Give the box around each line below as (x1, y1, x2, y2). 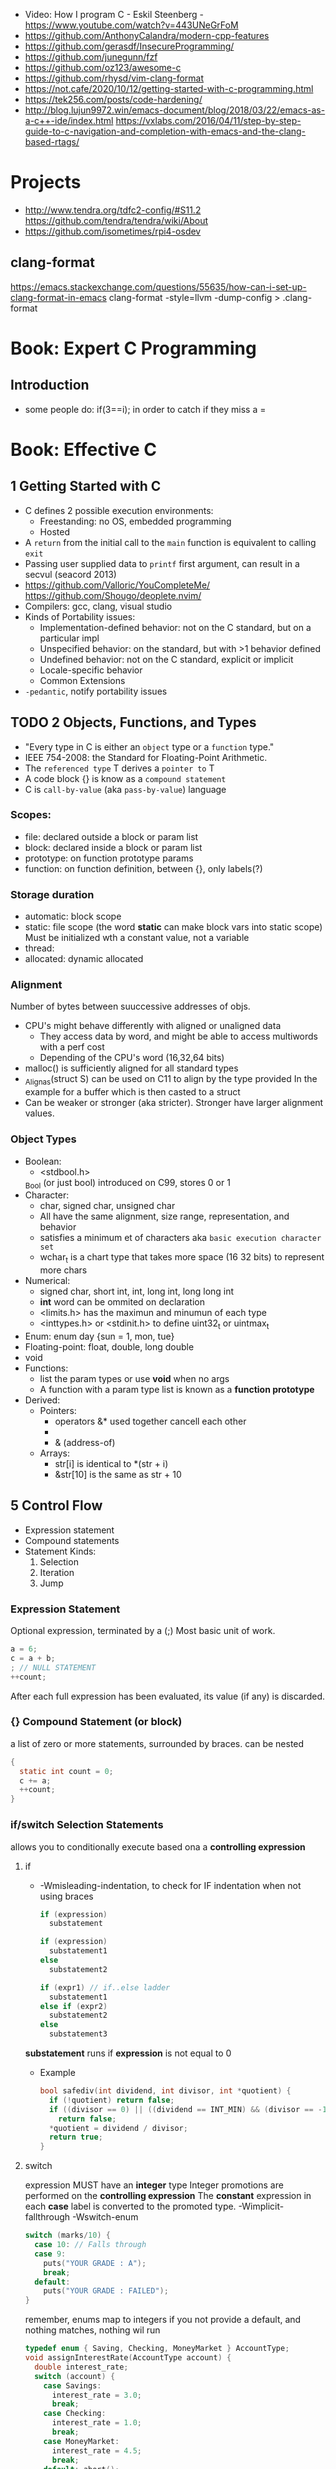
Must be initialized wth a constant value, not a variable (24, 932, 250, 944)
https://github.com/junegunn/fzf (24, 51, 158, 63)
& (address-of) (54, 1436, 116, 1448)
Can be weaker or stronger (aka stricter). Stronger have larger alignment (24, 1097, 324, 1109)
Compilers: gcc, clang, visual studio (24, 600, 173, 612)
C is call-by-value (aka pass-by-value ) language (24, 783, 227, 795)
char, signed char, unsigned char (39, 1200, 176, 1212)
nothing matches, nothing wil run (24, 2324, 161, 2336)
